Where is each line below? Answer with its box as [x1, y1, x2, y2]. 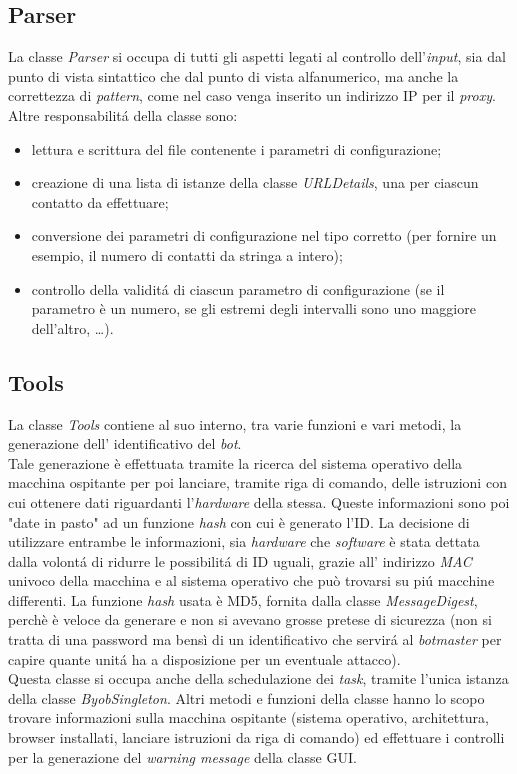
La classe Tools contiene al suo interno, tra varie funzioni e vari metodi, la [8, 413, 462, 434]
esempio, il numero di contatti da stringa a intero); [31, 244, 343, 265]
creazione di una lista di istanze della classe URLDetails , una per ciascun [31, 172, 479, 193]
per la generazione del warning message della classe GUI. [8, 746, 357, 767]
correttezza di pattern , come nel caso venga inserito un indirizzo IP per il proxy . [8, 85, 496, 106]
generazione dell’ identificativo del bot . [8, 433, 242, 454]
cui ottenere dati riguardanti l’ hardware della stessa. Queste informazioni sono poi [8, 491, 510, 512]
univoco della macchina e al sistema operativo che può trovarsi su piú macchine [8, 570, 495, 591]
